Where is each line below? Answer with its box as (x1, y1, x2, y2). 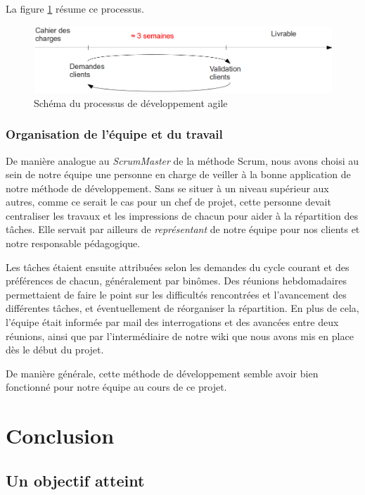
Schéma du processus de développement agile (34, 95, 228, 110)
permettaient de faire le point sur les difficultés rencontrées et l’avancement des (6, 287, 347, 301)
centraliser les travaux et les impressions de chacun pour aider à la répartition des (6, 208, 358, 223)
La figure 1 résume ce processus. (6, 1, 144, 15)
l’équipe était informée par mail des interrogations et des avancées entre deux (6, 315, 339, 330)
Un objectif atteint (6, 469, 145, 491)
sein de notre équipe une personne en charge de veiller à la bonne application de (6, 167, 351, 182)
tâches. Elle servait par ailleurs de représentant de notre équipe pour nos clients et (6, 222, 360, 237)
